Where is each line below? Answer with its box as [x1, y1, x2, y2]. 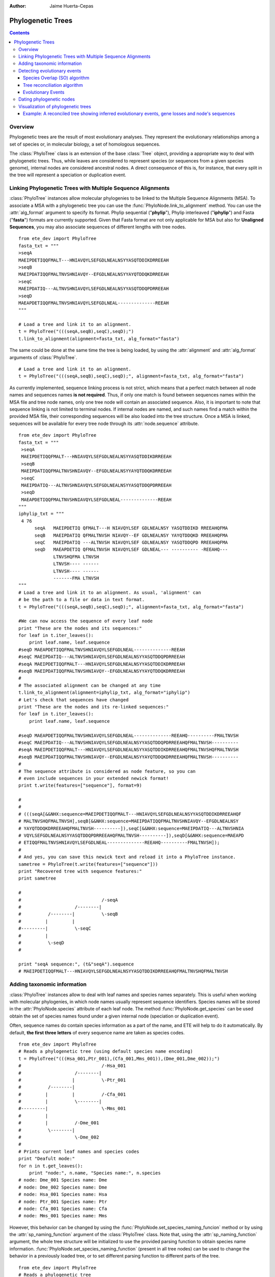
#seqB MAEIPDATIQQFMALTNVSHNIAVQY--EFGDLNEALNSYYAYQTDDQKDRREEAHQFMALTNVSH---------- [18, 754, 239, 760]
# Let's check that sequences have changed [18, 697, 129, 702]
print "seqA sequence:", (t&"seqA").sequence [18, 961, 134, 967]
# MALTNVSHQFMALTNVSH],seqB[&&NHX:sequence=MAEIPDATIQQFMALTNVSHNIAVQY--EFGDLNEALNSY [18, 818, 239, 824]
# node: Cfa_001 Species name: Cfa [18, 1205, 107, 1212]
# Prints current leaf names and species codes [18, 1148, 140, 1154]
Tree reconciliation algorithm [23, 82, 84, 88]
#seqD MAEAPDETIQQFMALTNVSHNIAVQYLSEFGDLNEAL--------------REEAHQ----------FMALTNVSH [18, 732, 239, 738]
